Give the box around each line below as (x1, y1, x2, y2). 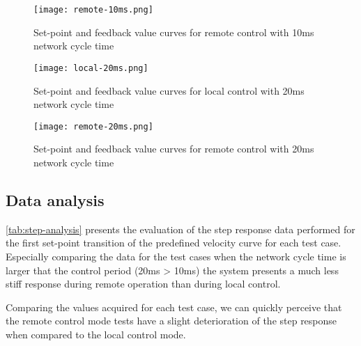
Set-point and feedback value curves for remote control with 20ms (33, 141, 314, 156)
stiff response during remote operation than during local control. (6, 276, 281, 291)
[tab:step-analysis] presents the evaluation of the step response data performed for (6, 221, 355, 236)
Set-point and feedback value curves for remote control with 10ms (33, 24, 314, 39)
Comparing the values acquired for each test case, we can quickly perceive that (6, 299, 342, 314)
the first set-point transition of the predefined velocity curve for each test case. (6, 235, 341, 250)
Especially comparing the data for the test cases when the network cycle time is (6, 249, 346, 263)
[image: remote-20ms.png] (33, 121, 153, 132)
